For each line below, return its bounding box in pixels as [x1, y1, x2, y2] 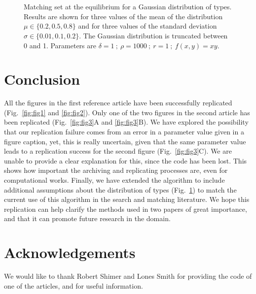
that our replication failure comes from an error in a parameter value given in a [4, 127, 244, 137]
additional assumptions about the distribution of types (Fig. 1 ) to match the [4, 184, 237, 195]
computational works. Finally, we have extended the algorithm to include [4, 175, 225, 185]
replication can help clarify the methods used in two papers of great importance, [4, 203, 247, 214]
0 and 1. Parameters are [24, 40, 96, 50]
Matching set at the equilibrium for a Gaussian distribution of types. [24, 1, 232, 12]
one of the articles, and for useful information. [4, 280, 143, 291]
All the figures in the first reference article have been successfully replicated [4, 98, 232, 108]
